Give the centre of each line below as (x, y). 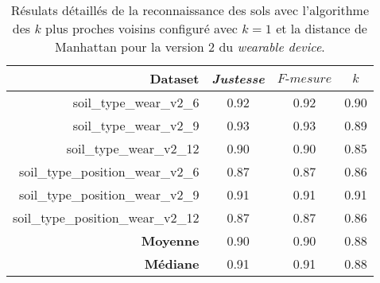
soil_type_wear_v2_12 (133, 148)
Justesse (238, 78)
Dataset (174, 78)
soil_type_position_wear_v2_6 (109, 171)
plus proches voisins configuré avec (142, 28)
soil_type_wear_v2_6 (136, 102)
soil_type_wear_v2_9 (136, 125)
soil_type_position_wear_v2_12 (106, 217)
